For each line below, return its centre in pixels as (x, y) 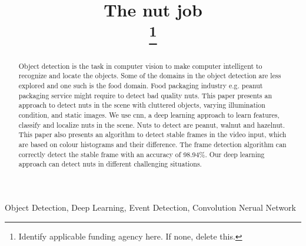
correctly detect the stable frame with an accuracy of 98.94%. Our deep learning (142, 154)
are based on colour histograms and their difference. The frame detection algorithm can (152, 144)
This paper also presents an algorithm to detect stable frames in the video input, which (152, 134)
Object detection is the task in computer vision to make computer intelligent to (140, 66)
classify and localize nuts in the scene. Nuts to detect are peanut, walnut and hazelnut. (152, 124)
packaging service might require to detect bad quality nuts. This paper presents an (145, 95)
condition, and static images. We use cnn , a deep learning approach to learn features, (149, 114)
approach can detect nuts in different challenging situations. (110, 164)
